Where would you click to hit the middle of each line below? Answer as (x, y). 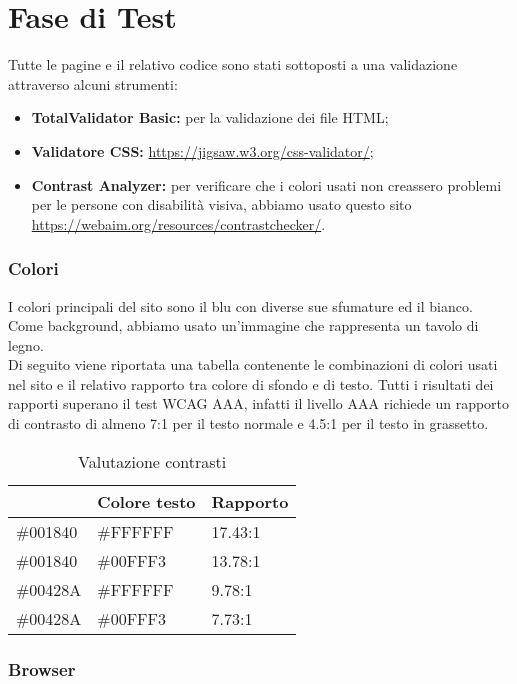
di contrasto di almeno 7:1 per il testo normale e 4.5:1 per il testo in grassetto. (248, 423)
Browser (42, 668)
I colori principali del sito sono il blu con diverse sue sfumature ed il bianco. (240, 305)
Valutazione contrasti (152, 461)
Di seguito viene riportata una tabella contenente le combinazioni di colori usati (253, 364)
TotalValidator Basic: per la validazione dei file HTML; (210, 117)
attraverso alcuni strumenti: (93, 83)
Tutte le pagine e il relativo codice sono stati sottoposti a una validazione (233, 64)
